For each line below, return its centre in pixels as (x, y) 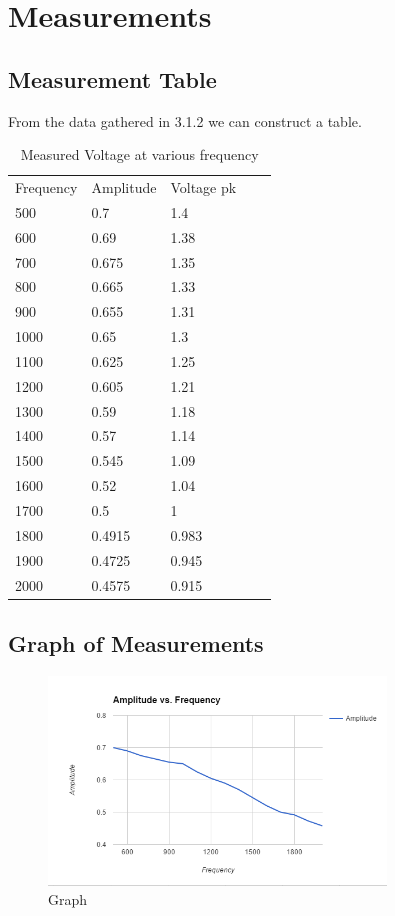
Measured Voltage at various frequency (139, 154)
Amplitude (124, 187)
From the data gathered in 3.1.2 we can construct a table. (185, 120)
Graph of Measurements (136, 643)
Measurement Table (112, 78)
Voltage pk (203, 187)
